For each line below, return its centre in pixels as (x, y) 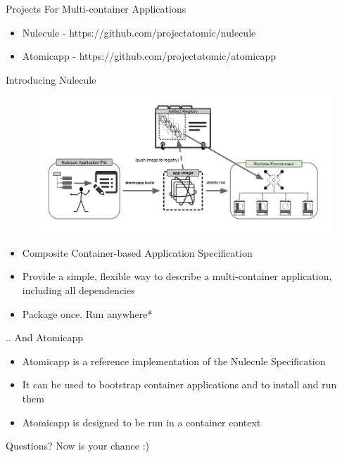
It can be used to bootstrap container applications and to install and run (179, 384)
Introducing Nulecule (51, 79)
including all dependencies (78, 290)
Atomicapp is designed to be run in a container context (141, 422)
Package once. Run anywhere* (87, 313)
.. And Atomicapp (45, 337)
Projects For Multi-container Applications (96, 8)
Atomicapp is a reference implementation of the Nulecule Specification (174, 361)
